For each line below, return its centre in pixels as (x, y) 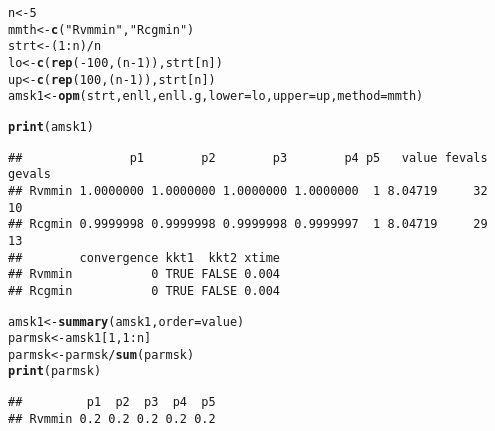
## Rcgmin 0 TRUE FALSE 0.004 (144, 290)
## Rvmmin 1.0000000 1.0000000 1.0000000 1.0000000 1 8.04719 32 (248, 190)
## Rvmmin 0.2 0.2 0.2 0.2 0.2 (112, 418)
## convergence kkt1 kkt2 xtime (144, 257)
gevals (29, 174)
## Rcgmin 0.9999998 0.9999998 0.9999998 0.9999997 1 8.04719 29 (248, 224)
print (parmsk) (55, 371)
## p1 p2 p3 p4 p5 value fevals (248, 157)
